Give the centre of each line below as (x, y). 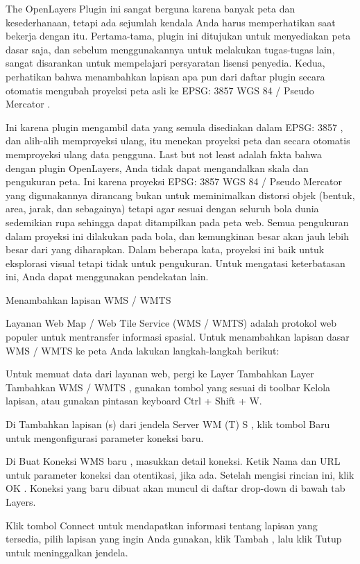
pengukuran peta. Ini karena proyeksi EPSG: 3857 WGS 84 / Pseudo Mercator (174, 181)
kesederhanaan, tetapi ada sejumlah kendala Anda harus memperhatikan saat (171, 22)
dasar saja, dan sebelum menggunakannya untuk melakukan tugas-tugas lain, (170, 49)
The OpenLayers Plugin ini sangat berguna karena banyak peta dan (151, 8)
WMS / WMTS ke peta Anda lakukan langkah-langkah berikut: (143, 350)
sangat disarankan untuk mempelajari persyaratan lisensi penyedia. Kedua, (165, 63)
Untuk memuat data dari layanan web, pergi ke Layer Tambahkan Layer (160, 374)
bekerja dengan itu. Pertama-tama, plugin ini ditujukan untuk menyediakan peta (178, 36)
